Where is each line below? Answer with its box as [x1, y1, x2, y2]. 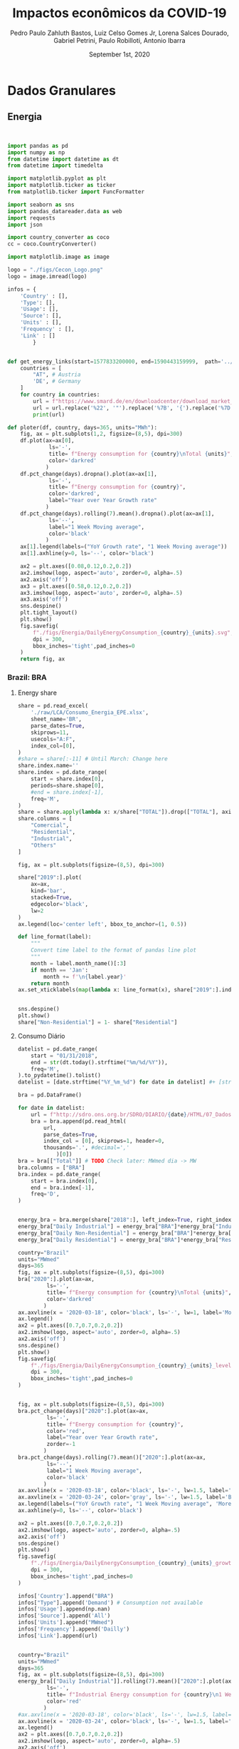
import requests [7, 214, 55, 222]
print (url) [33, 411, 65, 418]
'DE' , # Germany [33, 378, 81, 385]
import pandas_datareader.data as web [7, 208, 122, 215]
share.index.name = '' [17, 762, 79, 770]
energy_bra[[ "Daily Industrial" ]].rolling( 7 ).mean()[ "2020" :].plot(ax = [17, 1678, 235, 1685]
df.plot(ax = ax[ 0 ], [20, 437, 75, 444]
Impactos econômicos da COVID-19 [12, 5, 227, 21]
